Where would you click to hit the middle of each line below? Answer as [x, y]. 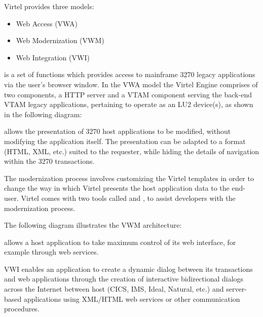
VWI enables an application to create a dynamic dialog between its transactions [128, 269]
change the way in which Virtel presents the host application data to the [117, 188]
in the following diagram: [43, 114]
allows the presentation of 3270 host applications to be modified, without [118, 131]
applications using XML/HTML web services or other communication [132, 298]
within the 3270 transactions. [49, 161]
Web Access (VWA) [47, 23]
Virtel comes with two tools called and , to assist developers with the [128, 198]
